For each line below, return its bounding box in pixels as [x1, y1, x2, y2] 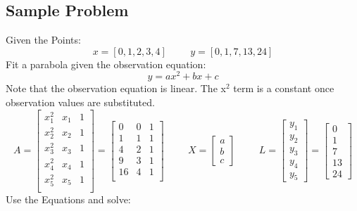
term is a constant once [233, 81, 334, 96]
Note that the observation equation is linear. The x [6, 81, 226, 96]
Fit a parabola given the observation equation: [6, 56, 206, 71]
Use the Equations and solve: [6, 192, 131, 207]
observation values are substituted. [6, 95, 155, 110]
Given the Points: [6, 32, 81, 47]
